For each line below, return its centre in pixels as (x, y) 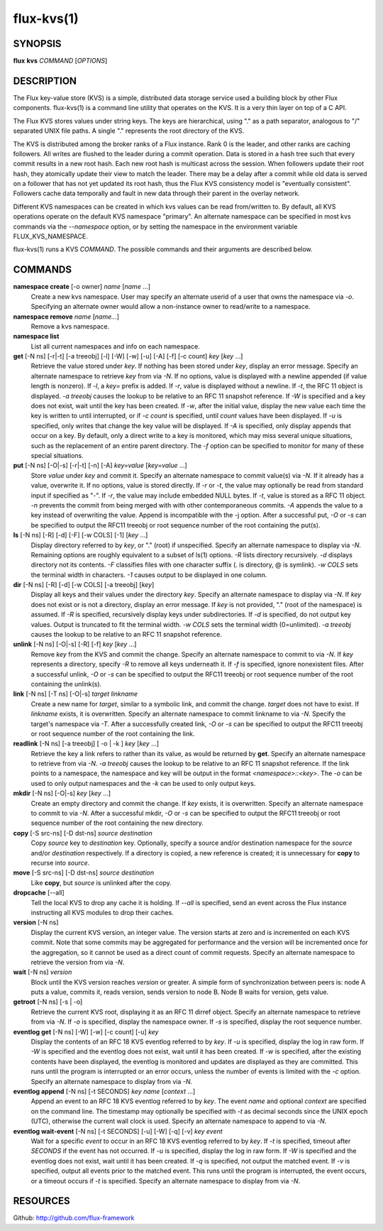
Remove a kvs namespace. (70, 326)
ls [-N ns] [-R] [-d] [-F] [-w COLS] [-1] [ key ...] (81, 535)
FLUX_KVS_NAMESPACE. (50, 236)
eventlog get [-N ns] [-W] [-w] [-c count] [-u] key (86, 1032)
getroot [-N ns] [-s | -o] (48, 1002)
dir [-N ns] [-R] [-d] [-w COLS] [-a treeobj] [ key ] (84, 585)
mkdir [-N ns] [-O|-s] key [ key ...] (62, 793)
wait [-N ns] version (43, 972)
